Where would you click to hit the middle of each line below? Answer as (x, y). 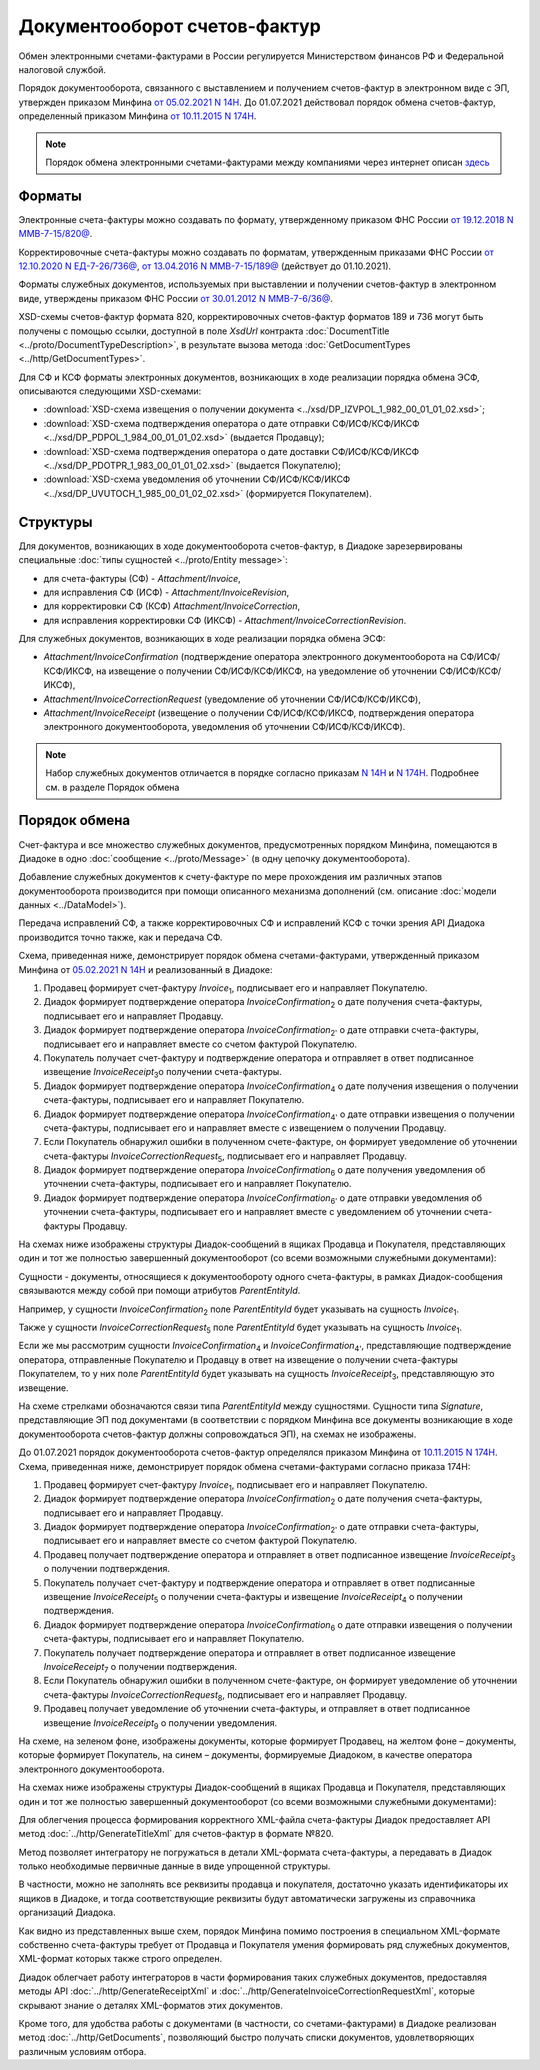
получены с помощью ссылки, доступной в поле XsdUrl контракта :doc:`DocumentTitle (204, 331)
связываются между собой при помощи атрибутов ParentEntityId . (159, 1291)
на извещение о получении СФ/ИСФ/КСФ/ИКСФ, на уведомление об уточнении (266, 671)
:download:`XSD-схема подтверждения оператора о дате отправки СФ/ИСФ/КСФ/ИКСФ (231, 423)
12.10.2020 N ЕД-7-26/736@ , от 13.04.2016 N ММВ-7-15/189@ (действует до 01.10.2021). (205, 266)
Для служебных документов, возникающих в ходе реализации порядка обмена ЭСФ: (202, 639)
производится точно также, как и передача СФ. (120, 937)
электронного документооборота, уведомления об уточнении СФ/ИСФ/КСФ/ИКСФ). (224, 727)
